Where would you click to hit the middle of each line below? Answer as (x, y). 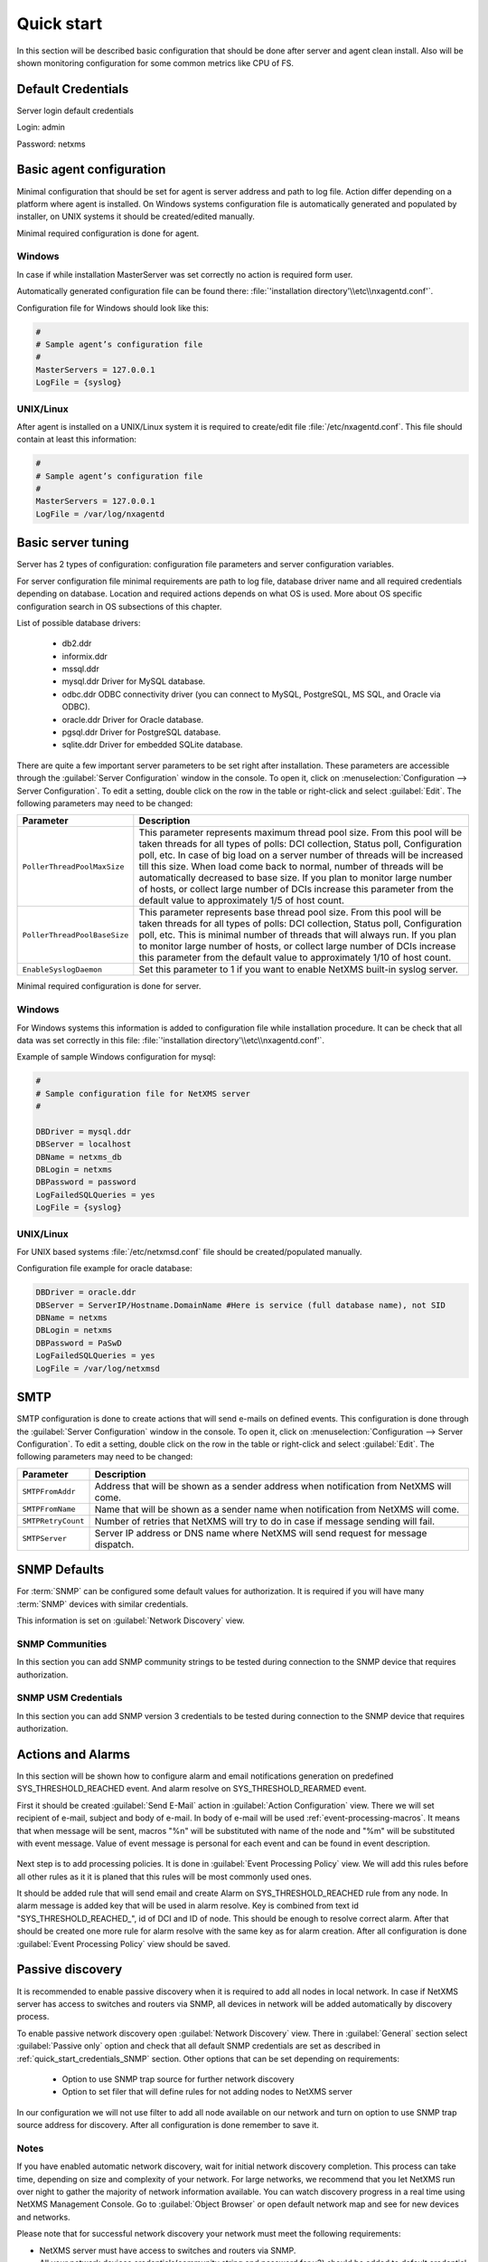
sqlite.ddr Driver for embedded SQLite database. (152, 745)
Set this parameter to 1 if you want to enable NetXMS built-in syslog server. (298, 970)
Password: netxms (51, 144)
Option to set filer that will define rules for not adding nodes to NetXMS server (207, 2092)
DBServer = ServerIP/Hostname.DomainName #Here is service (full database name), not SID (241, 1305)
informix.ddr (85, 656)
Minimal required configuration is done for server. (109, 986)
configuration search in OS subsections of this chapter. (119, 606)
